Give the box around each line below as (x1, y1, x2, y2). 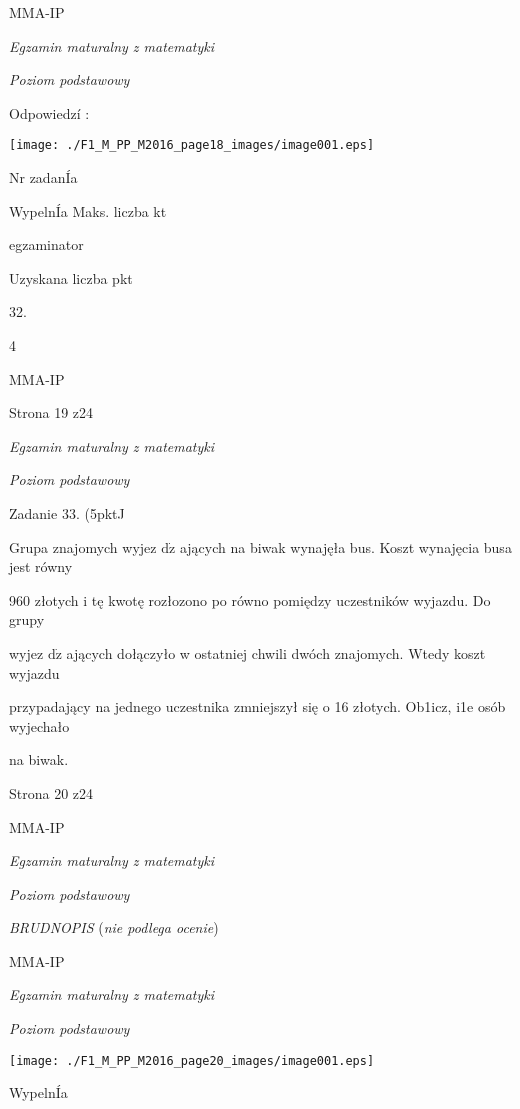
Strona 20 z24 (9, 782, 94, 803)
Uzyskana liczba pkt (9, 267, 133, 288)
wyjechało (9, 715, 70, 736)
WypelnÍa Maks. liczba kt (9, 200, 167, 221)
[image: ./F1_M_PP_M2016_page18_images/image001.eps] (9, 138, 375, 153)
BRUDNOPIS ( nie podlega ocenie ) (9, 917, 219, 938)
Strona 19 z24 (9, 402, 94, 423)
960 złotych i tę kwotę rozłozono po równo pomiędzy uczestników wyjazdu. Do (9, 589, 491, 610)
